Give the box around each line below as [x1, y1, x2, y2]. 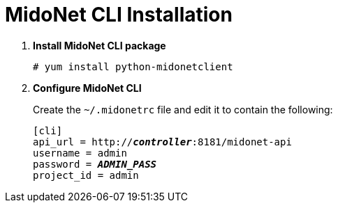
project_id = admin [33, 169, 139, 181]
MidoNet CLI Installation [5, 3, 233, 26]
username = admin [33, 147, 127, 159]
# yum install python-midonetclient [33, 61, 233, 72]
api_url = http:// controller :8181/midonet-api [33, 136, 292, 147]
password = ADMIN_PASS [33, 158, 157, 170]
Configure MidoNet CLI [33, 81, 142, 94]
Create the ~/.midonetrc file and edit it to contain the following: [33, 103, 333, 115]
